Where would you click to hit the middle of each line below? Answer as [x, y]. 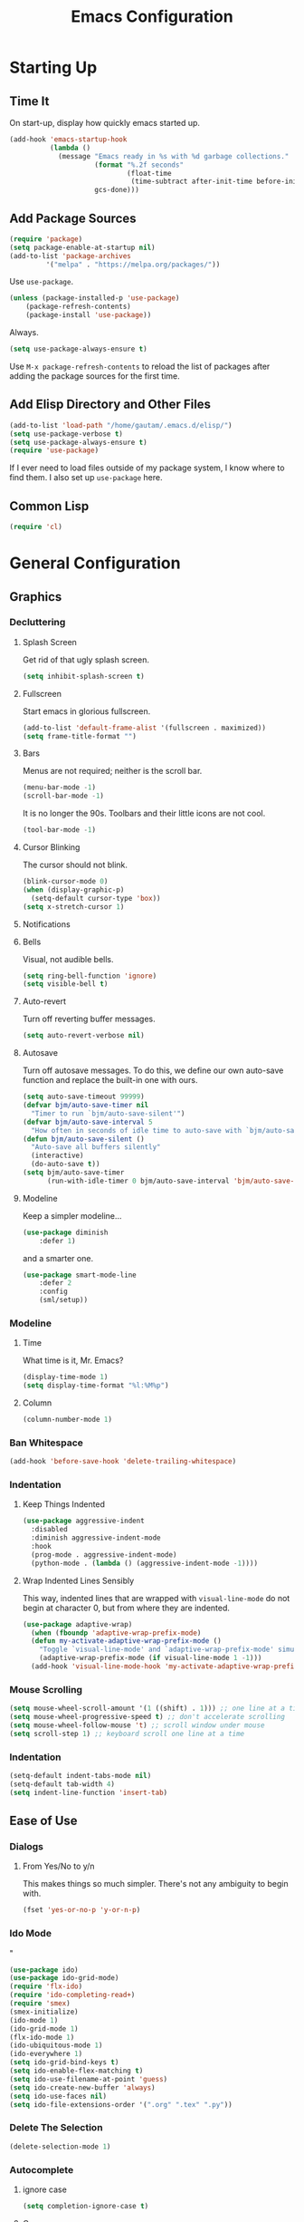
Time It [29, 101]
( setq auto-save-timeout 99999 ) [83, 1097]
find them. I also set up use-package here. [86, 478]
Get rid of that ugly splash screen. [85, 660]
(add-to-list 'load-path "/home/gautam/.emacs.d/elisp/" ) [121, 425]
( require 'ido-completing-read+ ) [72, 1995]
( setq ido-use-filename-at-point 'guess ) [89, 2079]
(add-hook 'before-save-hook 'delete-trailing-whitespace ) [123, 1462]
